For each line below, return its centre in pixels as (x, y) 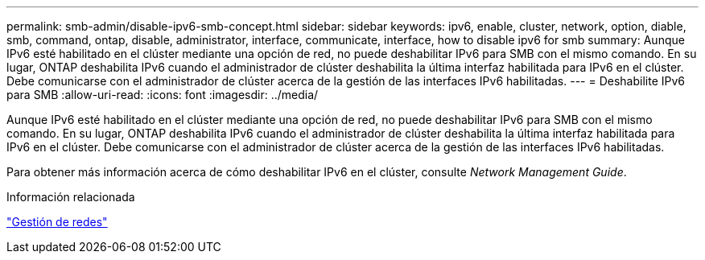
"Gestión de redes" (57, 222)
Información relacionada (71, 197)
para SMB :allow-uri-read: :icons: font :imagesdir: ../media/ (163, 95)
